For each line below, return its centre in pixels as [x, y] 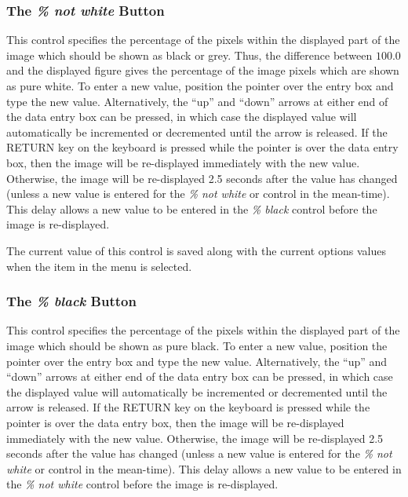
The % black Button [71, 301]
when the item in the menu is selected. [99, 266]
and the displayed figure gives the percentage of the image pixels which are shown [203, 70]
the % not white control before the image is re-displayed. [142, 484]
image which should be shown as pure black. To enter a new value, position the [197, 345]
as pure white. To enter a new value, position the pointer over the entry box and [200, 86]
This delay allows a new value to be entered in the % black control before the [192, 208]
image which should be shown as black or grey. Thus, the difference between [189, 55]
